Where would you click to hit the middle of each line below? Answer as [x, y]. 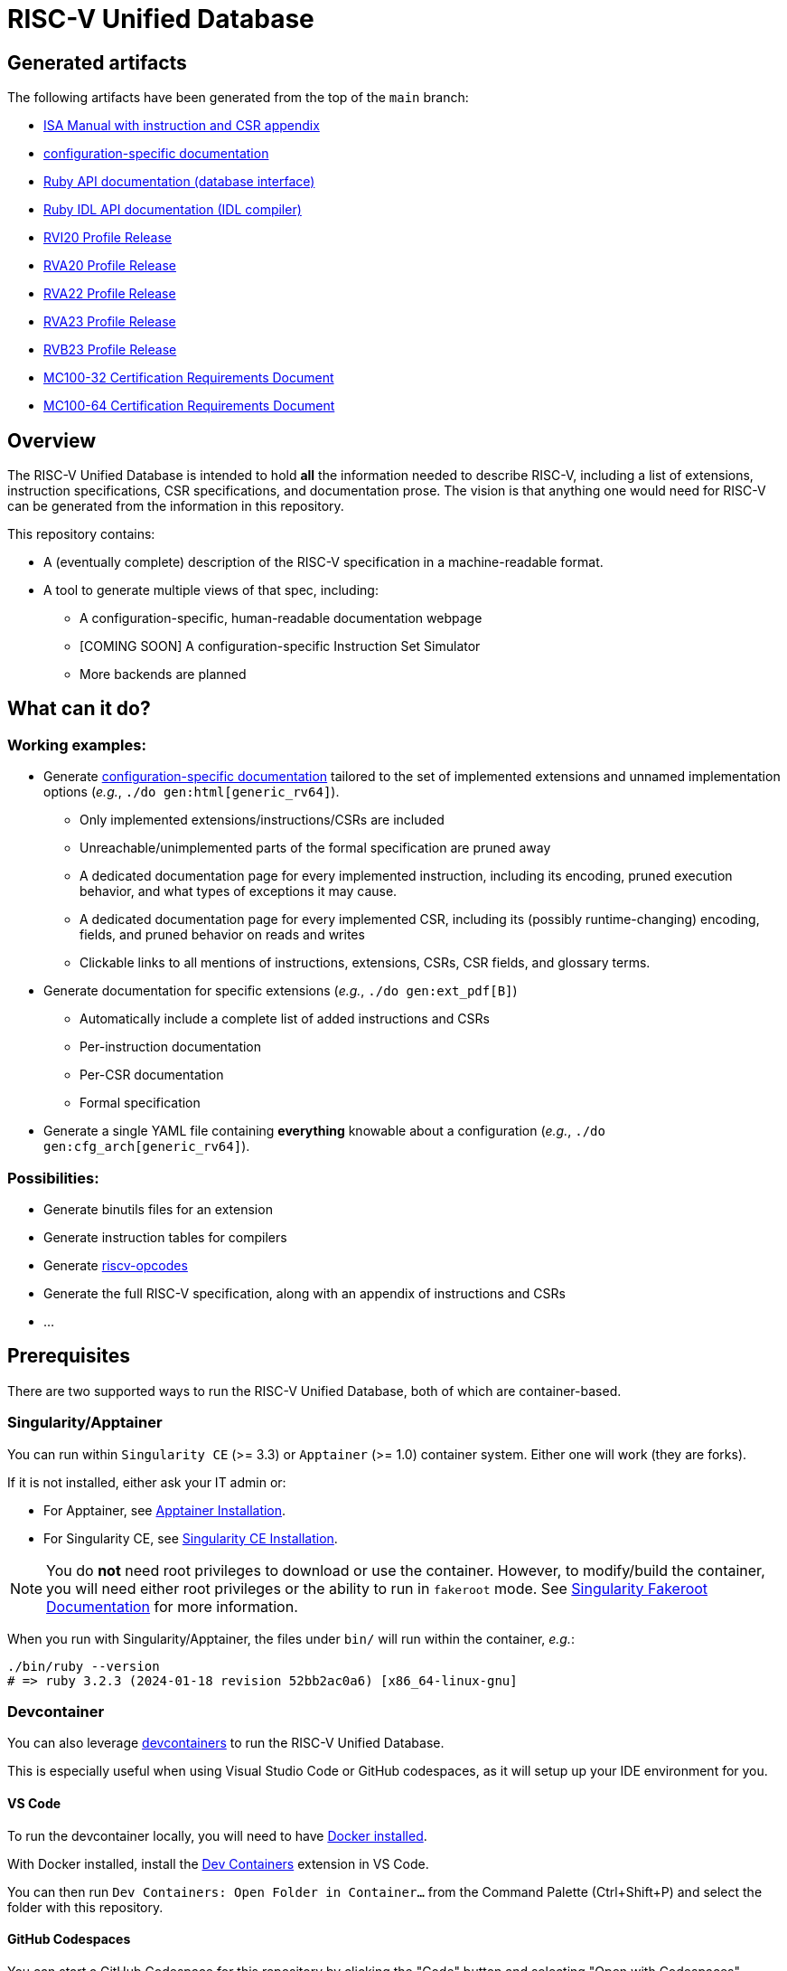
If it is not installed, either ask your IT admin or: [147, 1482]
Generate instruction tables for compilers [165, 1237]
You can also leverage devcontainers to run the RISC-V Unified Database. [226, 1743]
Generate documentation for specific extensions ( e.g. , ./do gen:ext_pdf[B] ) [281, 991]
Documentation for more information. [172, 1606]
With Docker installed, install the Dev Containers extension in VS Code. [218, 1863]
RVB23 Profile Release [110, 350]
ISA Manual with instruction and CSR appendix [182, 126]
